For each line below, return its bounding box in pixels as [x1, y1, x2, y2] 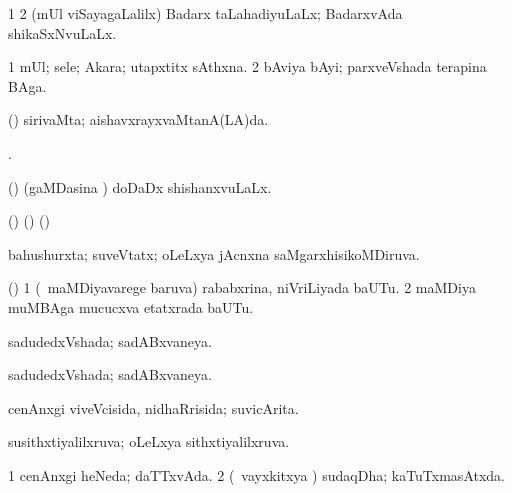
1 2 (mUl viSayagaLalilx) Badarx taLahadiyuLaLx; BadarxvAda [8, 3, 403, 23]
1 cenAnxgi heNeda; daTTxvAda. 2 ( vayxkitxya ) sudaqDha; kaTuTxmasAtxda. [8, 464, 505, 485]
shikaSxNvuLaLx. [8, 22, 117, 43]
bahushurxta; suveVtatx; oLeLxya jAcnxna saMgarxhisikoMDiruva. [8, 243, 420, 264]
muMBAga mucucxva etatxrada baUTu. [8, 296, 254, 317]
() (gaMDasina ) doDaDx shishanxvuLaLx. [8, 176, 272, 197]
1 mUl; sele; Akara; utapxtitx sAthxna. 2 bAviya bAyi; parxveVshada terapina [8, 56, 487, 77]
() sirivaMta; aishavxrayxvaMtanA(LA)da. [8, 109, 269, 130]
